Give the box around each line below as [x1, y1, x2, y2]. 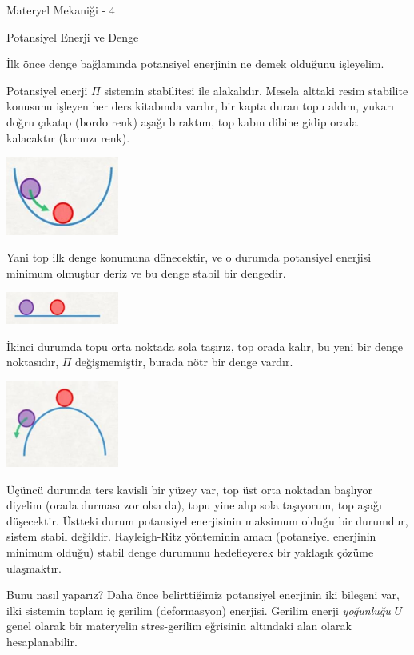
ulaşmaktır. [6, 559, 62, 576]
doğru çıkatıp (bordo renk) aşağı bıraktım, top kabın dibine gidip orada [6, 113, 358, 130]
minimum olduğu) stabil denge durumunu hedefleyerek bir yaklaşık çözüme [6, 544, 374, 561]
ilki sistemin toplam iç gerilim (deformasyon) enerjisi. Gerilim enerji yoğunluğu [6, 601, 391, 618]
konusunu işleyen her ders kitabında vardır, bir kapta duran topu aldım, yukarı [6, 98, 394, 114]
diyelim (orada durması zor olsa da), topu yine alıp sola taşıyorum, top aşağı [6, 497, 382, 513]
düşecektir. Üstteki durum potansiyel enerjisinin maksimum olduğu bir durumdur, [6, 512, 408, 529]
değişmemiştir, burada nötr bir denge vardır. [75, 353, 293, 370]
